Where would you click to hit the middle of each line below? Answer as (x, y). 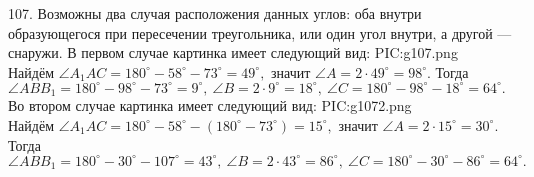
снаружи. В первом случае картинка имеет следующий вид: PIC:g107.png (233, 52)
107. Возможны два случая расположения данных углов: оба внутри (215, 13)
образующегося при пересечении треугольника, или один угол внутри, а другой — (260, 32)
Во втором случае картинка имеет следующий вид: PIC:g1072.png (210, 105)
